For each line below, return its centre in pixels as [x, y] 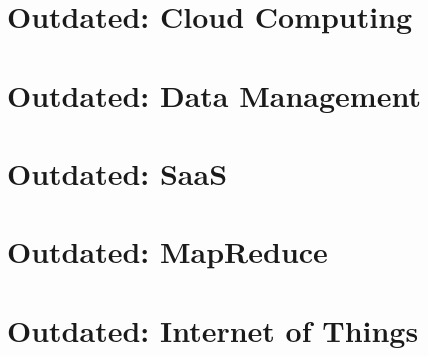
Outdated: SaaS [117, 172]
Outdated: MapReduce [167, 251]
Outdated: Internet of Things [213, 329]
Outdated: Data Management [214, 94]
